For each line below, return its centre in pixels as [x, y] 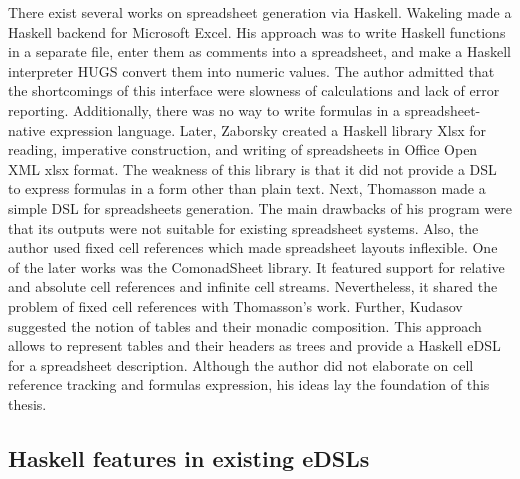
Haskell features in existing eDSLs [189, 457]
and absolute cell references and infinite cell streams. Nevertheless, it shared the [253, 286]
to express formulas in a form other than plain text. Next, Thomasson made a [247, 188]
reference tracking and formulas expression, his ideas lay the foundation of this [249, 384]
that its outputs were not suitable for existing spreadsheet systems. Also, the [243, 227]
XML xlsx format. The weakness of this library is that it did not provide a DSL [252, 168]
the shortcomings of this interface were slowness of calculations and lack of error [254, 90]
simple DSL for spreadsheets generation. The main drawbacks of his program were [260, 207]
